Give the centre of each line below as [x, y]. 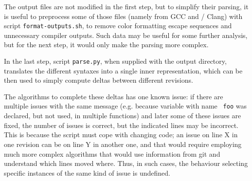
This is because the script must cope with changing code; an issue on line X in [121, 135]
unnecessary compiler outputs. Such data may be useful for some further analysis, [126, 35]
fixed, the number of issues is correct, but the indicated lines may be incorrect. [121, 125]
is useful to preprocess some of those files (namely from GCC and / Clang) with [123, 16]
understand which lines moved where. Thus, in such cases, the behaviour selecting [126, 163]
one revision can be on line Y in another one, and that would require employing [123, 144]
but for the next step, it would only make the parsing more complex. [106, 45]
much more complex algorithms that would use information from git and [112, 154]
